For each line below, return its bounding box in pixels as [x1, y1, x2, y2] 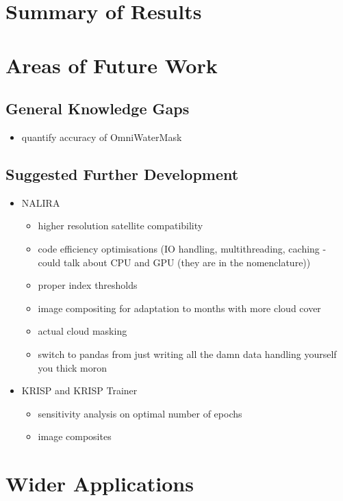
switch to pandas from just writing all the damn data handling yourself [38, 346, 337, 361]
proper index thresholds [38, 278, 138, 292]
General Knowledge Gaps [5, 98, 190, 119]
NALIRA [21, 195, 60, 209]
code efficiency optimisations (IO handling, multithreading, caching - [38, 241, 327, 255]
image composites [38, 429, 112, 444]
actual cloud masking [38, 324, 127, 338]
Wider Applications [5, 470, 194, 498]
